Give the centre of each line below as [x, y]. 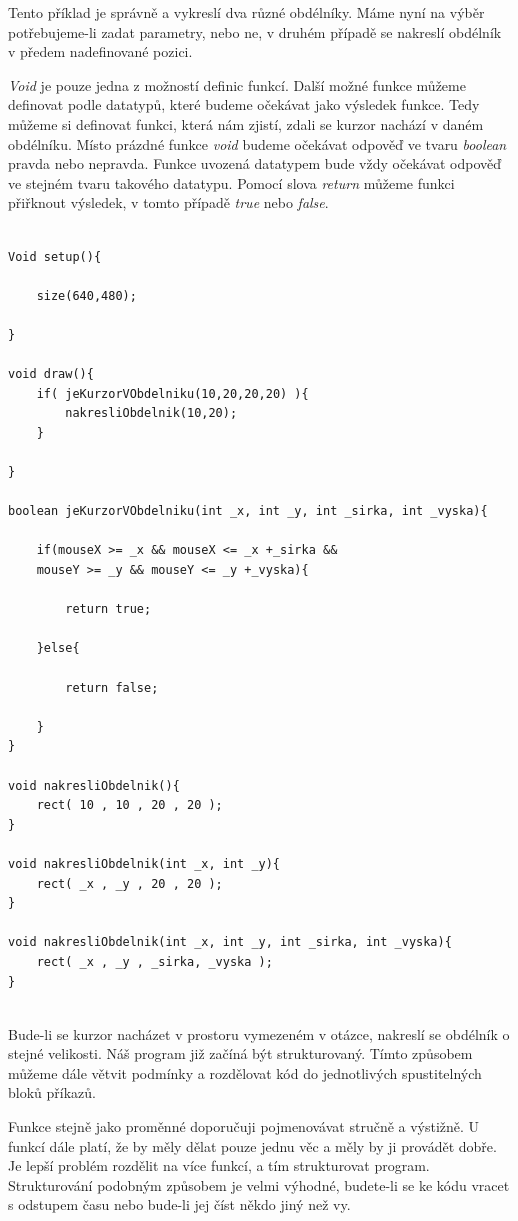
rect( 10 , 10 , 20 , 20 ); [129, 805]
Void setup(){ [55, 256]
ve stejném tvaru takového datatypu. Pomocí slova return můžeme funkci [231, 182]
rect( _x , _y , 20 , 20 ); [129, 883]
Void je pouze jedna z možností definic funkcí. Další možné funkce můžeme [237, 84]
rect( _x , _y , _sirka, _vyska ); [154, 961]
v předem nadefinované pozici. [100, 51]
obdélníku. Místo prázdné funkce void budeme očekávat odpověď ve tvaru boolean [257, 143]
